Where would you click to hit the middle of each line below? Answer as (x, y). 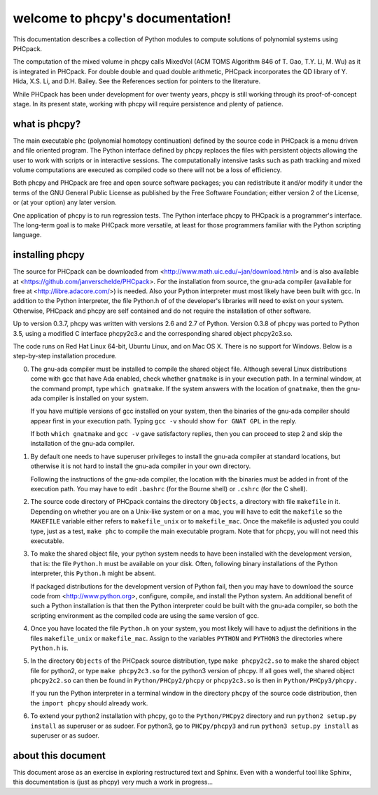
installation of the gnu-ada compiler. (83, 444)
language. (27, 235)
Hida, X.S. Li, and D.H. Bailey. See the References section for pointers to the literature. (137, 81)
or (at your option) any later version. (65, 202)
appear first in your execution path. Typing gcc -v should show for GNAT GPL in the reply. (163, 421)
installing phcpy (49, 255)
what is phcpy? (47, 124)
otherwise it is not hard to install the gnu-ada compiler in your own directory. (141, 466)
